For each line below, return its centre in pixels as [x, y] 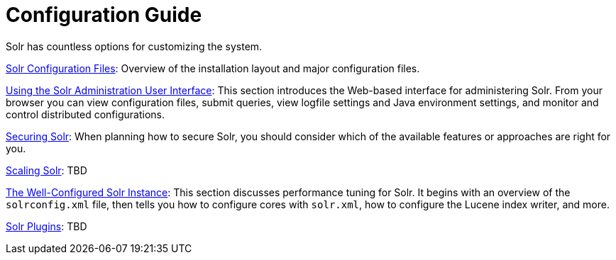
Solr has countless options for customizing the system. [134, 46]
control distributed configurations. [85, 114]
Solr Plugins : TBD [46, 226]
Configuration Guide [104, 15]
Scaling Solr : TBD [46, 170]
